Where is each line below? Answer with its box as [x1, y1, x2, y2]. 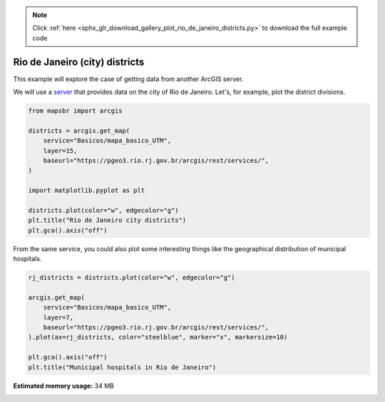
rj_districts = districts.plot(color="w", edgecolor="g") [28, 274, 235, 282]
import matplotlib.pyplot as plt [28, 186, 145, 195]
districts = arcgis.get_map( [28, 127, 130, 134]
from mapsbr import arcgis [28, 107, 123, 115]
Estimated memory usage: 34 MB [13, 381, 114, 390]
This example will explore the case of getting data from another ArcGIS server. [13, 75, 244, 83]
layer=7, [43, 313, 74, 322]
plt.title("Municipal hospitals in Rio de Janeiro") [28, 363, 217, 371]
